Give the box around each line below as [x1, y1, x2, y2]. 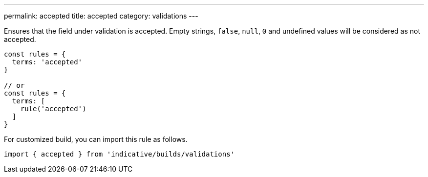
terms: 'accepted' [12, 58, 83, 66]
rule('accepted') [20, 105, 86, 113]
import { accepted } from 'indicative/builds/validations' [4, 150, 235, 158]
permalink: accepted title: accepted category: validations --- [4, 12, 198, 20]
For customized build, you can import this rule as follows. [4, 135, 188, 143]
